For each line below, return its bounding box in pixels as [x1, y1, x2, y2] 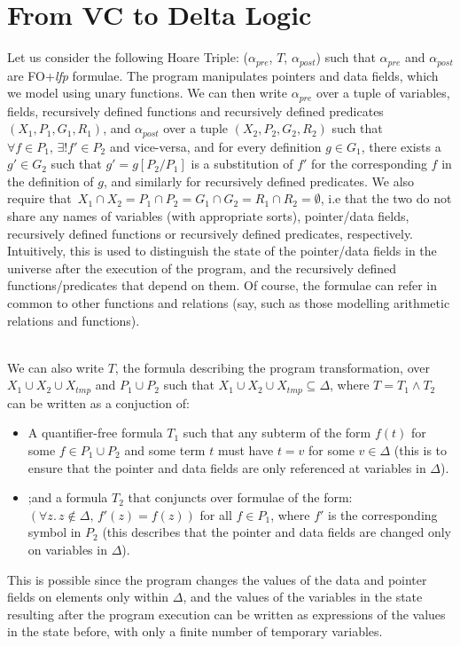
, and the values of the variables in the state [183, 587, 423, 606]
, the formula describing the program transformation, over [114, 358, 430, 376]
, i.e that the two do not [320, 189, 452, 208]
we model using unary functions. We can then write [7, 83, 288, 102]
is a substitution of [191, 154, 293, 173]
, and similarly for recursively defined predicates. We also [104, 171, 415, 190]
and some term [124, 441, 206, 460]
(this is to [394, 441, 448, 460]
